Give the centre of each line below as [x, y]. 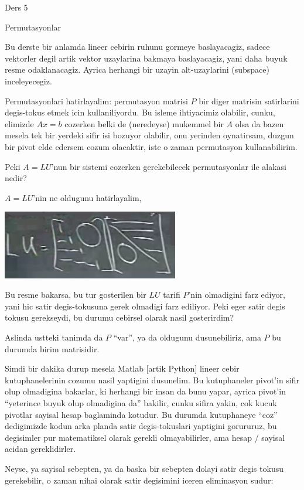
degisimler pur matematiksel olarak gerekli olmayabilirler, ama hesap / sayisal [145, 437]
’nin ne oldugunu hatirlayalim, [87, 197]
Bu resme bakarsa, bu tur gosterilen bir [76, 295]
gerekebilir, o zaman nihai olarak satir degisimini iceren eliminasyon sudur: [139, 480]
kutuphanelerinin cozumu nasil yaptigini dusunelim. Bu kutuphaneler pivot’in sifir [152, 380]
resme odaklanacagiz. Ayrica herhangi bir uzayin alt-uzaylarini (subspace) [137, 69]
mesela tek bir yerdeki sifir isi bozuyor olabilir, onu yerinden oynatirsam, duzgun [149, 135]
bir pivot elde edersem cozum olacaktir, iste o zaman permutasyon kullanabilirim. [151, 146]
